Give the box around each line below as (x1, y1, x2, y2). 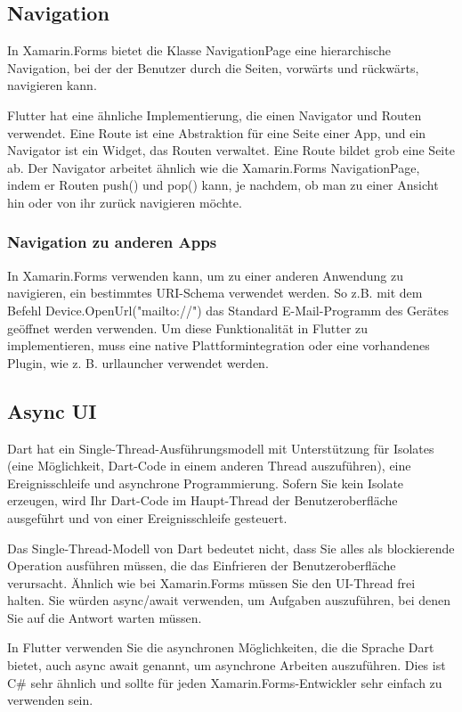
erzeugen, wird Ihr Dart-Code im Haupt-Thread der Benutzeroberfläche (7, 491, 398, 510)
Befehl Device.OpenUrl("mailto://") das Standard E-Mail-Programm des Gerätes (7, 300, 449, 319)
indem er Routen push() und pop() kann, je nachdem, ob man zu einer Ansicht (7, 176, 439, 194)
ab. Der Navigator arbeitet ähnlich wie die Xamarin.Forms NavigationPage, (7, 158, 420, 176)
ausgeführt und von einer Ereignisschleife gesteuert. (7, 508, 288, 527)
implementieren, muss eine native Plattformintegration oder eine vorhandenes (7, 336, 430, 355)
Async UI (7, 397, 97, 424)
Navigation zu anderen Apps (7, 231, 217, 253)
